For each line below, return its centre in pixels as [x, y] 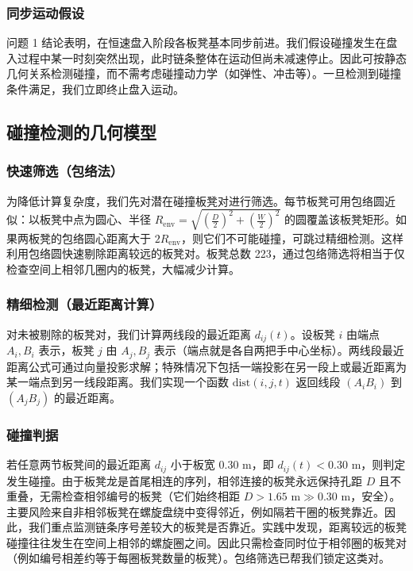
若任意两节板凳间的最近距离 [79, 464]
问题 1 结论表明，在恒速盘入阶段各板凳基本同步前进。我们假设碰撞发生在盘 [202, 42]
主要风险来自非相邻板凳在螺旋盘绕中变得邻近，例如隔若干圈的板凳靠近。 [195, 511]
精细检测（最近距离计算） [85, 304]
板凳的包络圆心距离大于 [89, 238]
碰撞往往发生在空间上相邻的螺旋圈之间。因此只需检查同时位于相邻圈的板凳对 [206, 542]
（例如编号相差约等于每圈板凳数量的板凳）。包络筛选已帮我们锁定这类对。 [198, 558]
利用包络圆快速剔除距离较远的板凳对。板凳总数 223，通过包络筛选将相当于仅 [206, 253]
